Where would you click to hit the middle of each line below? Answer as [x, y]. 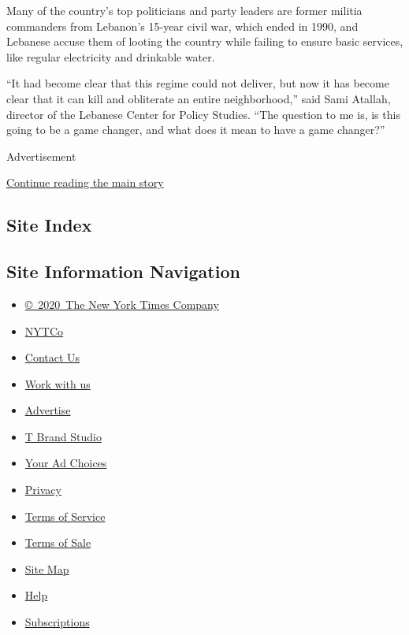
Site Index [49, 225]
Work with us [58, 383]
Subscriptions [57, 622]
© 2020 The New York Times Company [122, 304]
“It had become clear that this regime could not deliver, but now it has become [198, 83]
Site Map [47, 568]
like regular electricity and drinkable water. [111, 56]
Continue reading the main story [85, 182]
